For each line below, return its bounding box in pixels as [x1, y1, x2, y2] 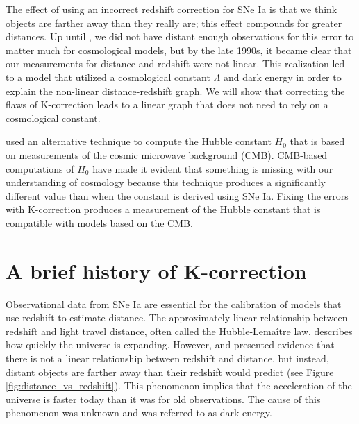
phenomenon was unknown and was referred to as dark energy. [6, 405, 272, 420]
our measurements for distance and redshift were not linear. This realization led [6, 56, 345, 71]
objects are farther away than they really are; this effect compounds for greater [6, 15, 342, 30]
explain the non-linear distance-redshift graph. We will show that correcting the [6, 83, 345, 98]
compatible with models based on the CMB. [6, 215, 193, 230]
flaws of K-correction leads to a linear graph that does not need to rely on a [6, 97, 328, 112]
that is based [290, 134, 345, 149]
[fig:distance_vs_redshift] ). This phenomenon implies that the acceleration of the [6, 378, 352, 393]
